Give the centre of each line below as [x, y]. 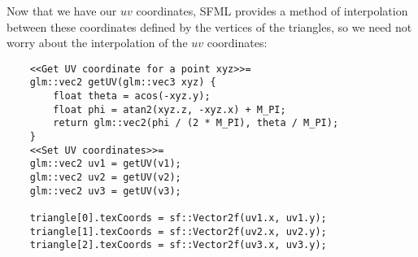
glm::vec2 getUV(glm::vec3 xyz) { [123, 83]
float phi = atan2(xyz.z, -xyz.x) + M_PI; [170, 109]
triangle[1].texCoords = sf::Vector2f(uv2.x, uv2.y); [178, 231]
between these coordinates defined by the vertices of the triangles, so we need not [209, 26]
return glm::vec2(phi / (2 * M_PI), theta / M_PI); [196, 123]
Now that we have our [62, 11]
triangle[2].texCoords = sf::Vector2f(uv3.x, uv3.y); [178, 245]
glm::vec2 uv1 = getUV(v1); [105, 164]
